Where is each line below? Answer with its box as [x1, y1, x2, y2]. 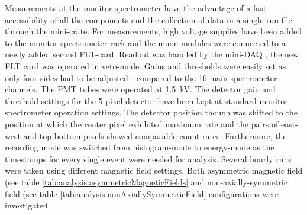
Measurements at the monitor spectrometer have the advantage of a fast [5, 2, 267, 14]
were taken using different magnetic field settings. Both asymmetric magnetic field [5, 164, 303, 177]
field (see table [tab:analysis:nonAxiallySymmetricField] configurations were [5, 187, 279, 200]
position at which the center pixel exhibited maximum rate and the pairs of [5, 117, 279, 130]
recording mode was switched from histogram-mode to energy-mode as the [5, 141, 274, 153]
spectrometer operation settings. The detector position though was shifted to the [5, 106, 298, 118]
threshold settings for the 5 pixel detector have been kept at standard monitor [5, 94, 288, 107]
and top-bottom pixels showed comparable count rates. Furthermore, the [23, 129, 287, 142]
